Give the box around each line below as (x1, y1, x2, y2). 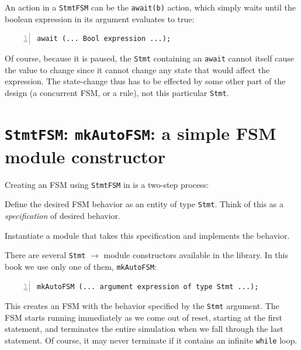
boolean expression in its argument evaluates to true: (5, 12, 195, 25)
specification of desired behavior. (5, 210, 120, 222)
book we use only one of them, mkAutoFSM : (5, 260, 157, 272)
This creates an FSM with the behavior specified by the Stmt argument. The (5, 300, 279, 312)
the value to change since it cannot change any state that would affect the (5, 63, 270, 76)
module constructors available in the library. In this (103, 249, 288, 261)
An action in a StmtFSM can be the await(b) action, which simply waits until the (5, 1, 296, 13)
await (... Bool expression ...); (37, 35, 171, 43)
